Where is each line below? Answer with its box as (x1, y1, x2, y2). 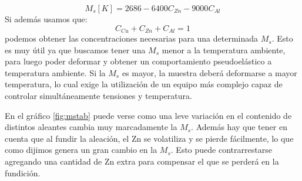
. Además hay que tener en (191, 121, 287, 133)
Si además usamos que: (5, 13, 88, 25)
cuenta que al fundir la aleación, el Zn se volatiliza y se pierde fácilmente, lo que (5, 132, 294, 144)
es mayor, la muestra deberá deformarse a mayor (122, 66, 297, 78)
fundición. (5, 166, 41, 179)
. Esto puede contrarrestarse (170, 144, 272, 156)
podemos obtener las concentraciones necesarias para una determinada (5, 32, 259, 45)
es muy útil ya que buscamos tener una (5, 43, 146, 56)
